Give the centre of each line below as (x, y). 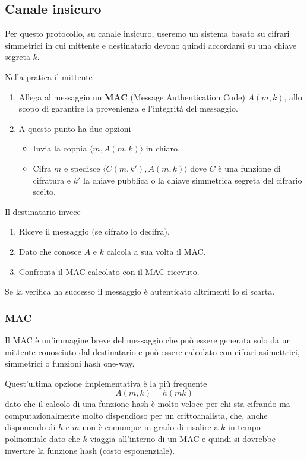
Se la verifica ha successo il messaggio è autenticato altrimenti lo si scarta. (140, 291)
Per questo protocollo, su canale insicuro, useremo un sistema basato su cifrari (147, 34)
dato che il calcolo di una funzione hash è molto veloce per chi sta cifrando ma (148, 404)
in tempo (244, 427)
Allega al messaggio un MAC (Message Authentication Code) (132, 97)
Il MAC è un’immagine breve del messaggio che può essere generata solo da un (148, 340)
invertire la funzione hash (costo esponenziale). (90, 450)
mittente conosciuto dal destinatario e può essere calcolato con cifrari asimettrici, (152, 351)
